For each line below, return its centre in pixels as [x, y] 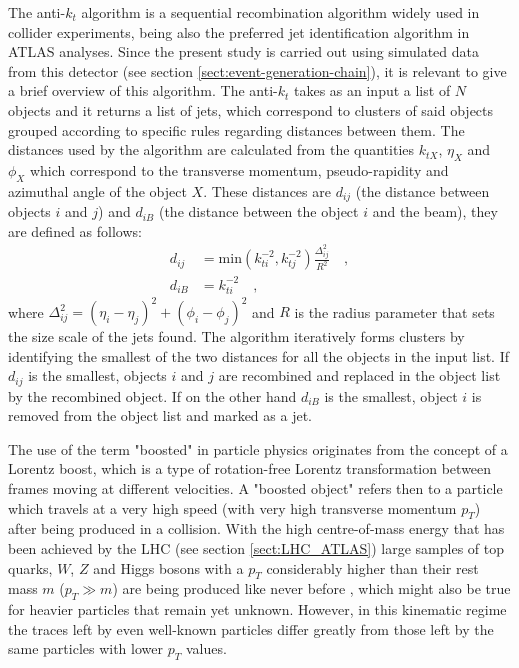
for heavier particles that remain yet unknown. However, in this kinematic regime [257, 609]
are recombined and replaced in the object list [359, 375]
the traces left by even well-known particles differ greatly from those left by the [251, 628]
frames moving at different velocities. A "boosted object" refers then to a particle [255, 488]
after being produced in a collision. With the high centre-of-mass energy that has [256, 528]
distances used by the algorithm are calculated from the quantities [211, 149]
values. [206, 648]
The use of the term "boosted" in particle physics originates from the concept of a [258, 448]
